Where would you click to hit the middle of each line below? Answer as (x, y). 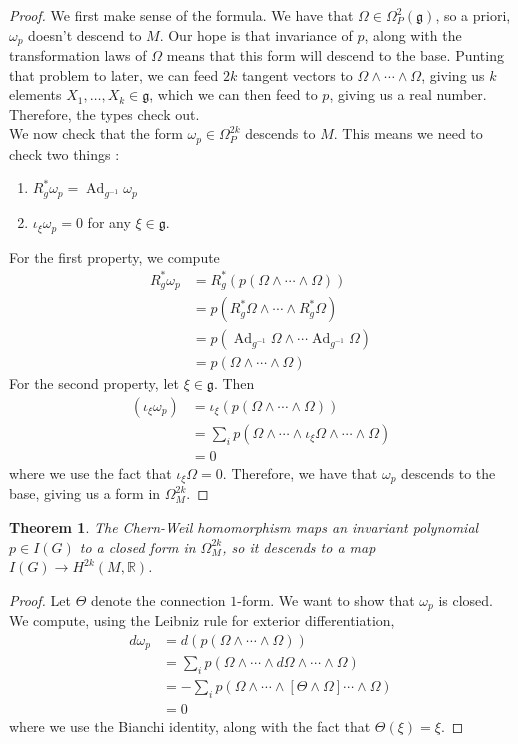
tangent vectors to (297, 74)
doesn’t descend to (85, 34)
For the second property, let (94, 383)
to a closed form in (137, 546)
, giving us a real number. (408, 94)
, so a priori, (473, 15)
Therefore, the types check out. (104, 113)
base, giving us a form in (85, 493)
